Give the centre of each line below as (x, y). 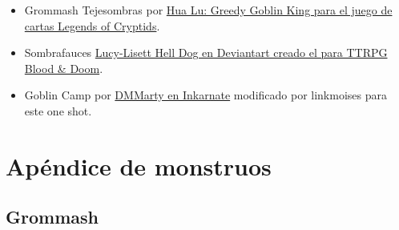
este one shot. (58, 110)
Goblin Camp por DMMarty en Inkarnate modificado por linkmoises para (206, 95)
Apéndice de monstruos (139, 165)
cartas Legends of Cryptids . (92, 25)
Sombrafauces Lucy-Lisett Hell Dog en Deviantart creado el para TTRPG (206, 52)
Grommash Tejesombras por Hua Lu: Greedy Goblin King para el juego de (208, 10)
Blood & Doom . (64, 68)
